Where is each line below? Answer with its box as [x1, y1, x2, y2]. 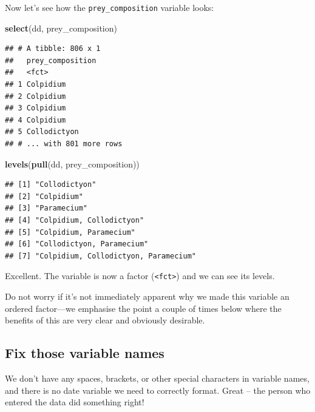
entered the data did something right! [5, 396, 144, 408]
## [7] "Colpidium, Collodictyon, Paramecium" [5, 251, 196, 260]
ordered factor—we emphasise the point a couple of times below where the [5, 302, 282, 314]
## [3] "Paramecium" [5, 204, 88, 213]
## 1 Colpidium [5, 80, 66, 89]
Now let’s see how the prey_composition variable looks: [5, 1, 214, 13]
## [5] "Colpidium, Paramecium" [5, 228, 135, 237]
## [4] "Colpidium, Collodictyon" [5, 215, 144, 225]
